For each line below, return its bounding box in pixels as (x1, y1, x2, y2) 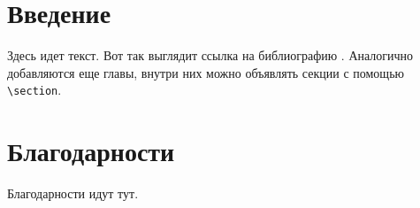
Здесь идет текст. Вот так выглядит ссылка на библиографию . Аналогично (7, 46, 414, 65)
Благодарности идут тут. (7, 184, 139, 203)
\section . (7, 81, 62, 99)
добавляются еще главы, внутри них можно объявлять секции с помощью (7, 63, 404, 81)
